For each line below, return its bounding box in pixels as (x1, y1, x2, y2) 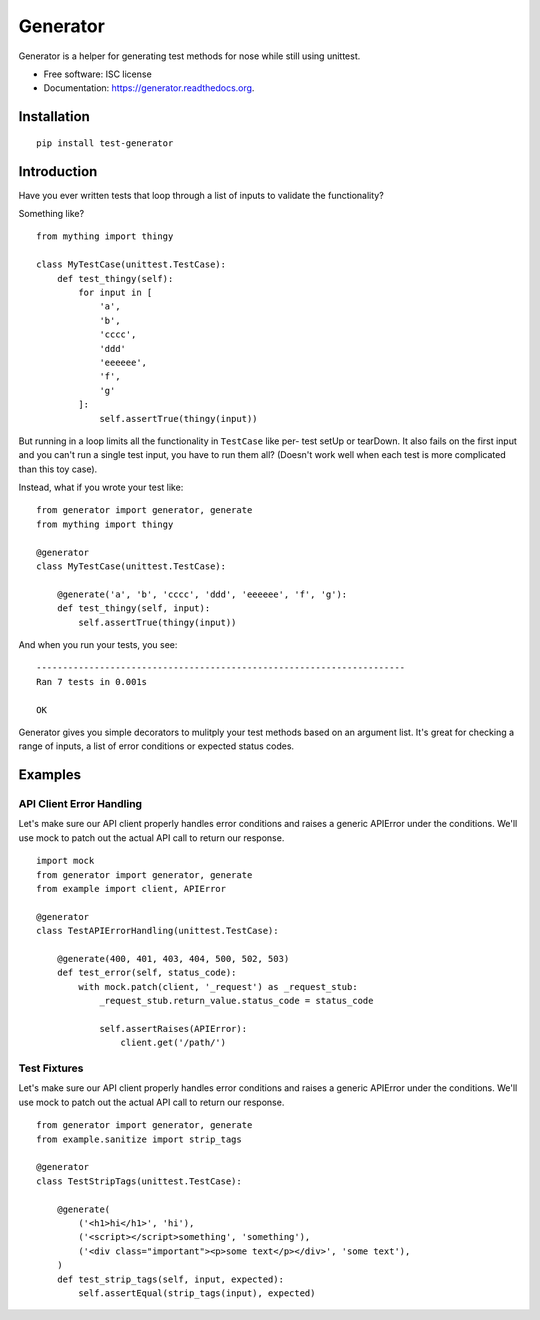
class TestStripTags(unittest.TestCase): (36, 1175, 242, 1187)
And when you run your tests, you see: (18, 638, 178, 650)
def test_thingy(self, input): (56, 603, 211, 614)
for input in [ (78, 286, 153, 298)
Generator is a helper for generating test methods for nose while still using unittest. (18, 50, 361, 62)
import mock (36, 855, 95, 867)
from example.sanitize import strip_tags (36, 1133, 242, 1145)
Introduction (18, 163, 98, 180)
